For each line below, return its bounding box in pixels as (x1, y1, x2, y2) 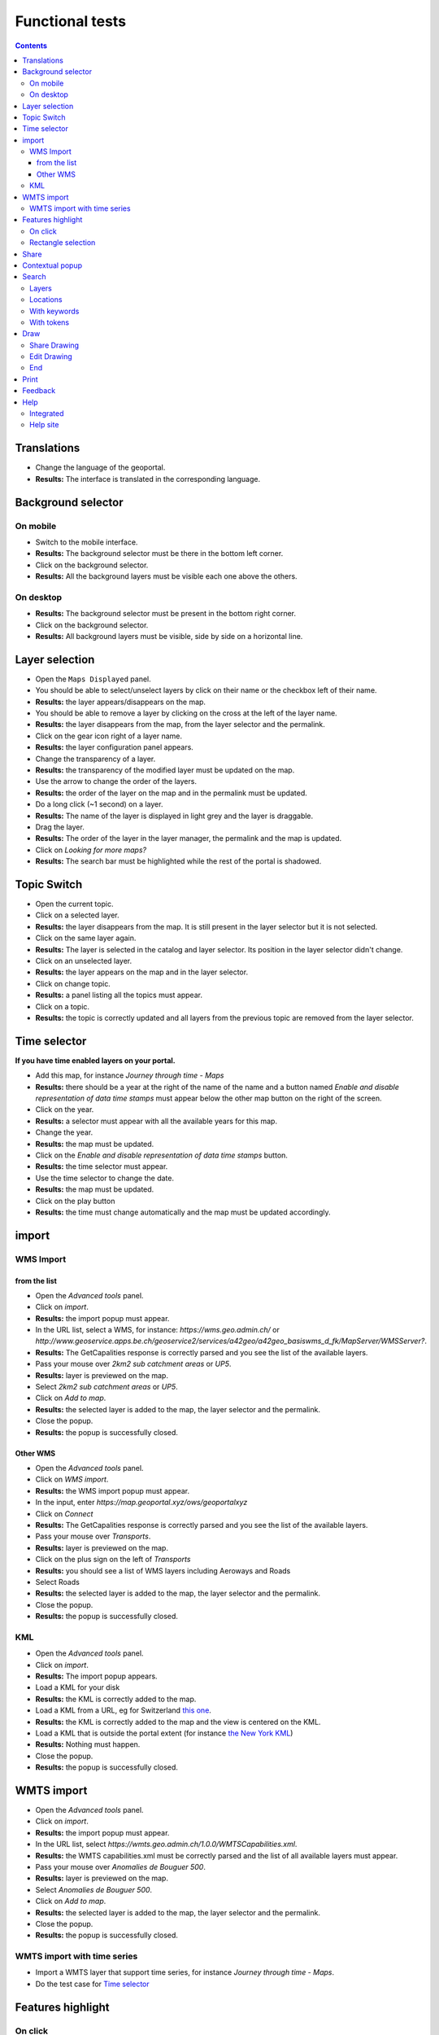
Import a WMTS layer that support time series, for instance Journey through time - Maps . (35, 1967, 335, 1977)
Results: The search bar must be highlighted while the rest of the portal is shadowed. (35, 856, 322, 866)
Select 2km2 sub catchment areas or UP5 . (35, 1382, 178, 1392)
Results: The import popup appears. (35, 1671, 158, 1681)
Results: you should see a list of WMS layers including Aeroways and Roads (35, 1565, 291, 1575)
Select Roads (35, 1577, 80, 1586)
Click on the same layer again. (35, 933, 137, 943)
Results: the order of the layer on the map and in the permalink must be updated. (35, 788, 308, 798)
